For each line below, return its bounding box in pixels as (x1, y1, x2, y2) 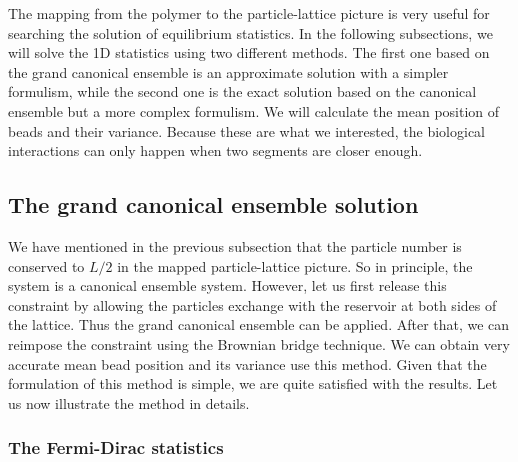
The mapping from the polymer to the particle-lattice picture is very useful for (8, 3, 490, 23)
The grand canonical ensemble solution (8, 189, 419, 220)
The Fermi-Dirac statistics (8, 435, 224, 460)
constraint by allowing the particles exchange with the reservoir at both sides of (8, 294, 497, 315)
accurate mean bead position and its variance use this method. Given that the (8, 353, 487, 374)
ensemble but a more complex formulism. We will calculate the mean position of (8, 100, 500, 121)
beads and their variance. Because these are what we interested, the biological (8, 120, 485, 141)
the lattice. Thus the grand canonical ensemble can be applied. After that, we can (8, 314, 510, 335)
